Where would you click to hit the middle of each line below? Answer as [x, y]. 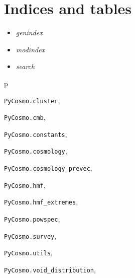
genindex [29, 32]
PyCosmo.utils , [28, 253]
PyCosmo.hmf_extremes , [41, 202]
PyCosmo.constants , [36, 134]
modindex [30, 49]
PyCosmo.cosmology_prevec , [48, 168]
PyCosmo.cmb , [25, 117]
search [25, 66]
